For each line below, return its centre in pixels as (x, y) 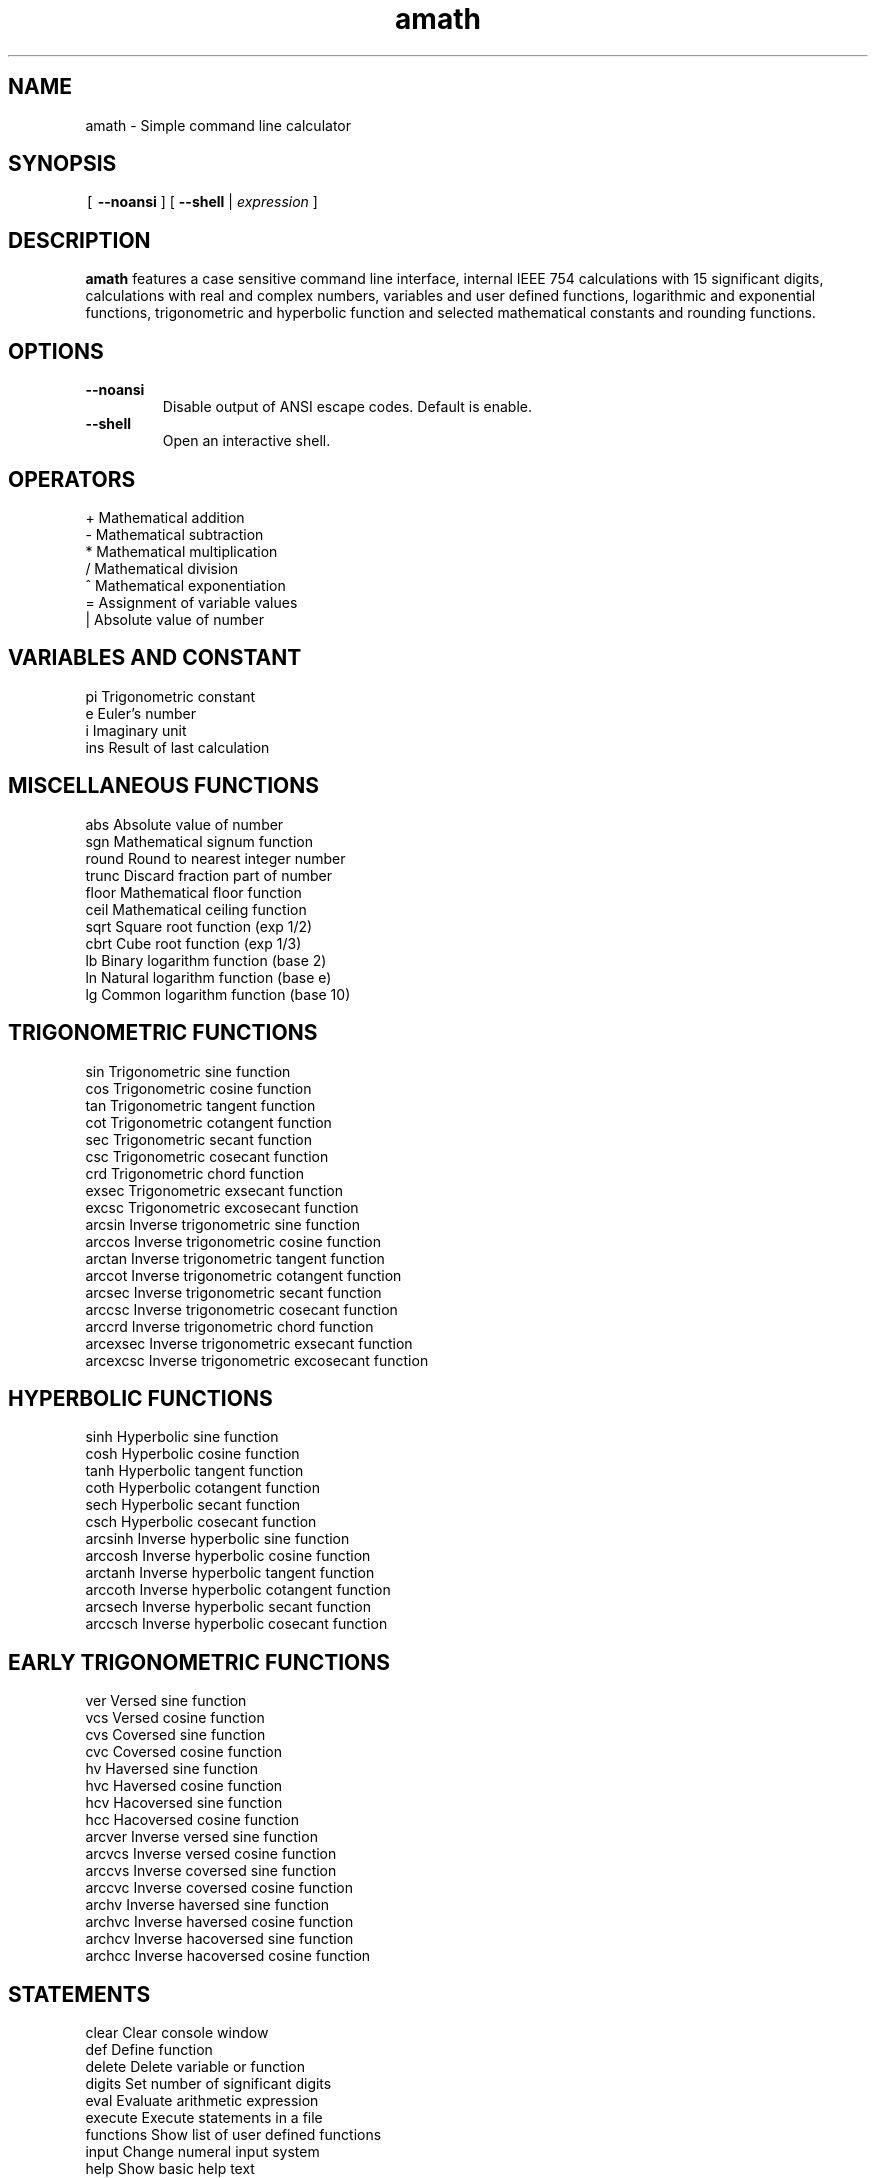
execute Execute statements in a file (204, 2118)
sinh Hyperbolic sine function (182, 1437)
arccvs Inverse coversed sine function (211, 1871)
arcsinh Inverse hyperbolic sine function (217, 1539)
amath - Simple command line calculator (218, 125)
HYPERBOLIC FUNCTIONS (140, 1398)
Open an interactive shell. (246, 441)
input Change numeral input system (202, 2152)
